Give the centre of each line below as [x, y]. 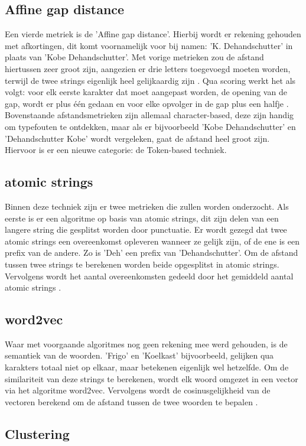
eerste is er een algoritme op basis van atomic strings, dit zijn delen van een [142, 218]
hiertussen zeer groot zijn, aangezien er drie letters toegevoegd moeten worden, [148, 68]
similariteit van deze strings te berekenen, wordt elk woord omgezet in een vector [152, 378]
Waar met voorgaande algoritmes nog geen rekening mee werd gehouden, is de [146, 344]
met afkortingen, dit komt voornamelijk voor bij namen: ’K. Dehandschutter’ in [149, 45]
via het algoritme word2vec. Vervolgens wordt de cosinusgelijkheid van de [138, 390]
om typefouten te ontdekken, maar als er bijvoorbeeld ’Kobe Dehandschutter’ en [150, 126]
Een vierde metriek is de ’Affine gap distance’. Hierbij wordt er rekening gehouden [153, 34]
